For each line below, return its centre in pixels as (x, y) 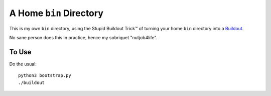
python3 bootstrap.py (45, 76)
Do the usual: (23, 64)
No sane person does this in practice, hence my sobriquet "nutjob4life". (83, 37)
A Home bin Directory (56, 13)
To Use (20, 52)
